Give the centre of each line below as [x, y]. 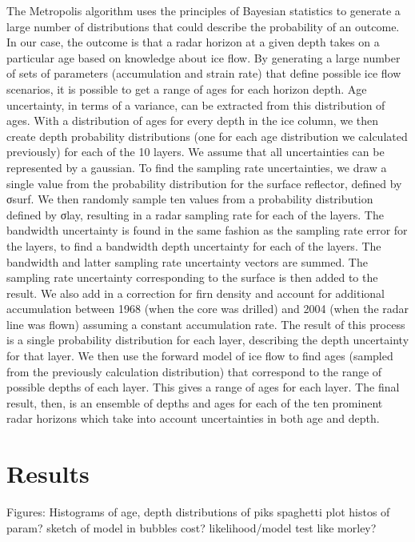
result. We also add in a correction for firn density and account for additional [196, 293]
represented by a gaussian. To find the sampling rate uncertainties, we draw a [197, 167]
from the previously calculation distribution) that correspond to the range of [194, 371]
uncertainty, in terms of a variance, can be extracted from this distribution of [196, 104]
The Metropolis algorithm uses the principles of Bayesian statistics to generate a [204, 10]
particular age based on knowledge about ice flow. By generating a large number [204, 57]
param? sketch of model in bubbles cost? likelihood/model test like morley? [192, 527]
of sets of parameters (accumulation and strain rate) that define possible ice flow [204, 73]
